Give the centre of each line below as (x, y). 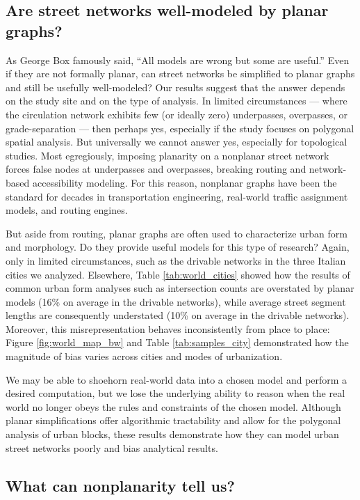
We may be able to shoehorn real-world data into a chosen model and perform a (177, 379)
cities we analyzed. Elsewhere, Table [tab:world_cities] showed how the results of (178, 274)
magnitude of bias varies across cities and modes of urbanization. (144, 356)
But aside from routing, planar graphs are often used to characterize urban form (177, 233)
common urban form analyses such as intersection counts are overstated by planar (180, 288)
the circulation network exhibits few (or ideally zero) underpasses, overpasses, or (177, 114)
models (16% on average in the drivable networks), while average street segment (176, 301)
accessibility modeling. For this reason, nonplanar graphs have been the (185, 182)
